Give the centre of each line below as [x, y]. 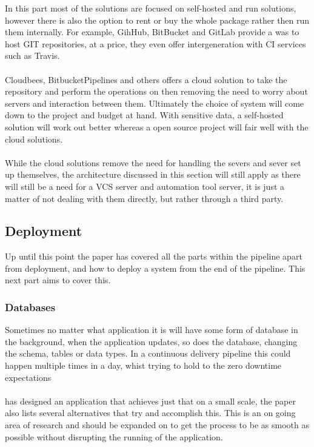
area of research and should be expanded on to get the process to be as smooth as [157, 425]
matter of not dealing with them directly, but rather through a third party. [144, 198]
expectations [28, 377]
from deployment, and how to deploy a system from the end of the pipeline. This [155, 268]
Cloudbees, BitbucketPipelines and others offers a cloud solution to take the [146, 79]
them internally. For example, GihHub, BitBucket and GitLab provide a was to [152, 32]
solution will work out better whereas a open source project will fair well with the [157, 126]
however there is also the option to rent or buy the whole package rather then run [157, 20]
